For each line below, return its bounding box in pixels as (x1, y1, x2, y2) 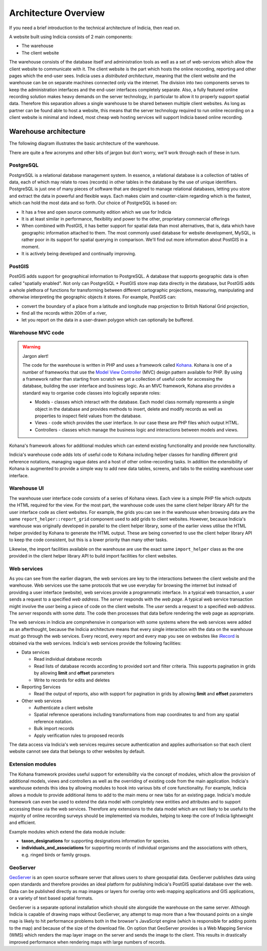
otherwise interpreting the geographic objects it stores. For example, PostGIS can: (9, 294, 177, 300)
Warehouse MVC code (9, 330, 64, 336)
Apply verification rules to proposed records (34, 732, 124, 738)
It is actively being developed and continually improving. (21, 250, 136, 256)
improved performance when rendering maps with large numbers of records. (9, 939, 166, 945)
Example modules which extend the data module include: (9, 829, 126, 835)
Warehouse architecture (9, 127, 86, 136)
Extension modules (9, 761, 56, 768)
